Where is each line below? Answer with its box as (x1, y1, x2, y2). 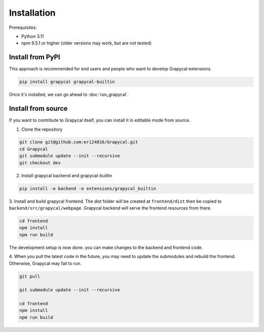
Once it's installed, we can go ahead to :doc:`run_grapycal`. (9, 92, 129, 97)
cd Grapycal (19, 146, 48, 152)
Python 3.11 (21, 33, 44, 39)
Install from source (9, 104, 68, 113)
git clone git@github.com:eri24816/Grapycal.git (19, 140, 138, 145)
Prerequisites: (9, 24, 37, 30)
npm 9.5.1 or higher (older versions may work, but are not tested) (21, 40, 152, 46)
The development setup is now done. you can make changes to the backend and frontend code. (9, 244, 203, 250)
